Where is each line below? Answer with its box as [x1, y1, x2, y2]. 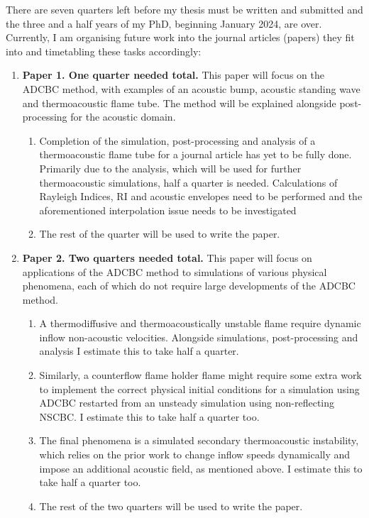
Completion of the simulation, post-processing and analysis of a [39, 133, 316, 148]
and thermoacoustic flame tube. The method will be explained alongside [22, 95, 336, 110]
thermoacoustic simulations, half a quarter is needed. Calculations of [39, 175, 338, 189]
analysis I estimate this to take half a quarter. [39, 343, 239, 358]
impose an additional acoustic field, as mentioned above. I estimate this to [39, 461, 363, 475]
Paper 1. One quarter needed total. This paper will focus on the [22, 67, 324, 82]
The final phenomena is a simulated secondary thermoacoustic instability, [39, 433, 359, 448]
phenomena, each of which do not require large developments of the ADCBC [22, 278, 356, 293]
